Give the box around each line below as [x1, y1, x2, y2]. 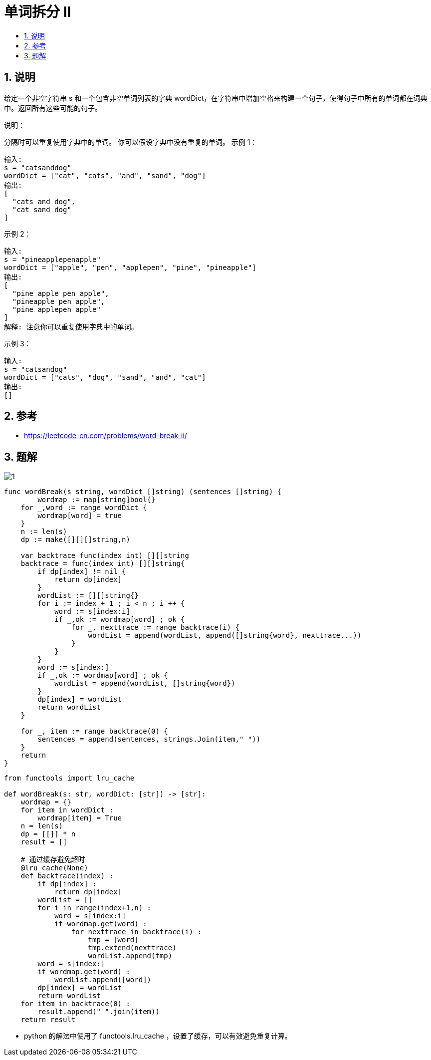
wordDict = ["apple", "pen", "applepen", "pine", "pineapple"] [4, 263, 256, 271]
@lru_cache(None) [20, 864, 88, 872]
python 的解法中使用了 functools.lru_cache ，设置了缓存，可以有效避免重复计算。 [24, 1032, 292, 1041]
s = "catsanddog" [4, 163, 71, 172]
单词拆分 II [4, 3, 71, 20]
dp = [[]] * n [20, 830, 76, 838]
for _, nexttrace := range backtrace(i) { [71, 623, 240, 632]
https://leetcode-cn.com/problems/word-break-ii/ [24, 431, 187, 440]
